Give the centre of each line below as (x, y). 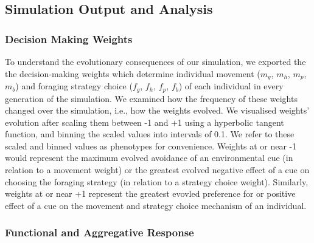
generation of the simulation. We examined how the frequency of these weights (151, 98)
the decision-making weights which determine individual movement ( (133, 73)
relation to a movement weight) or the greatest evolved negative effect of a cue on (157, 170)
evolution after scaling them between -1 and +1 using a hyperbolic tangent (145, 122)
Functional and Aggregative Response (99, 232)
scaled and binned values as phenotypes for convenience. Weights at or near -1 (151, 145)
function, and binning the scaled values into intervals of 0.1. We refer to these (150, 134)
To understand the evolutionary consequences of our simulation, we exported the (155, 61)
